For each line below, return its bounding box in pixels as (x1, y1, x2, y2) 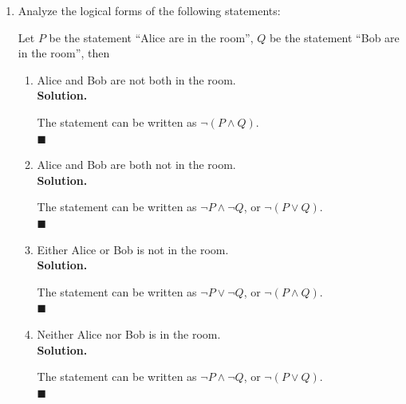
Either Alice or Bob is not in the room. (37, 241, 229, 257)
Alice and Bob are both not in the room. (37, 156, 236, 173)
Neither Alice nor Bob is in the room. (37, 325, 221, 342)
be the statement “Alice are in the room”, (49, 29, 254, 45)
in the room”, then (18, 45, 110, 61)
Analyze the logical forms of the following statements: (18, 2, 281, 18)
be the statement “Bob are (269, 29, 400, 45)
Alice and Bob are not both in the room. (37, 71, 236, 88)
